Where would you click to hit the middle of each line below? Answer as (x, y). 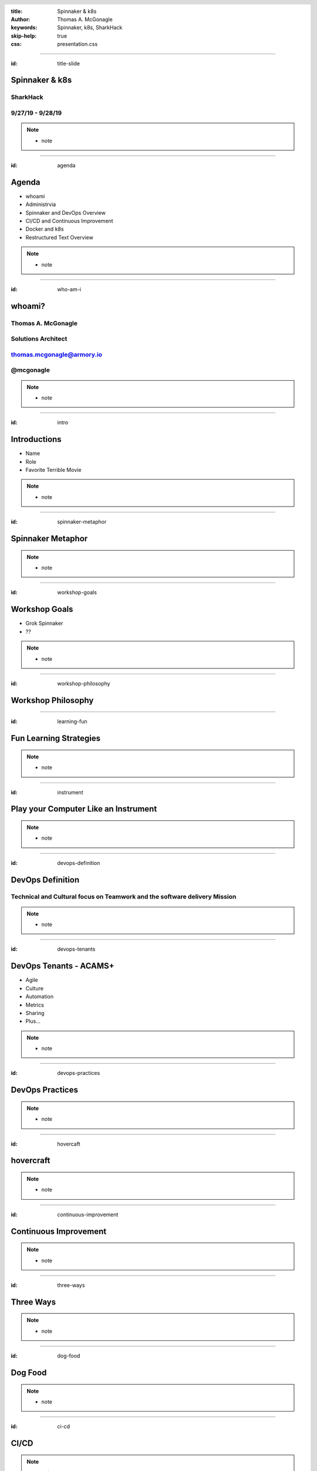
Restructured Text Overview (59, 237)
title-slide (69, 63)
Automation (40, 997)
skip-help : (24, 36)
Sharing (35, 1013)
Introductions (36, 439)
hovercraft (31, 1161)
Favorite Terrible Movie (53, 470)
